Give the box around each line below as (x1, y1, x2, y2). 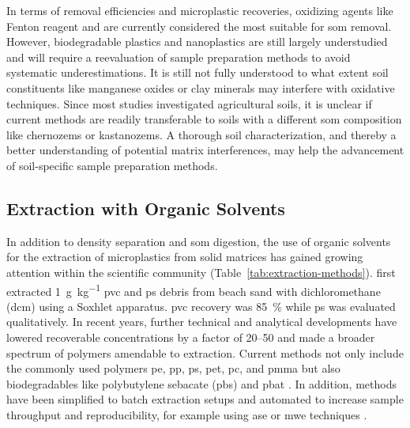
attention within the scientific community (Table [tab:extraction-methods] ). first (6, 263, 396, 280)
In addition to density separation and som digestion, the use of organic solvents (6, 233, 391, 249)
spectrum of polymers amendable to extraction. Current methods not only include (6, 344, 404, 361)
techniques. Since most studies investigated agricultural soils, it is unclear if (6, 95, 372, 112)
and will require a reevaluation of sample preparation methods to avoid (6, 48, 351, 65)
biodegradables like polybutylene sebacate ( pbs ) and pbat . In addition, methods (6, 375, 397, 392)
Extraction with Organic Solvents (6, 195, 285, 220)
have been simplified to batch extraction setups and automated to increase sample (6, 391, 404, 407)
